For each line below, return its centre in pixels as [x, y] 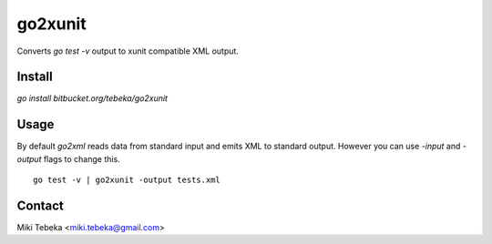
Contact [40, 205]
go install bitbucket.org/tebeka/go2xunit [92, 98]
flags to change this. [82, 158]
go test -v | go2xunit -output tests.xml [127, 180]
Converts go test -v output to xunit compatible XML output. [128, 51]
